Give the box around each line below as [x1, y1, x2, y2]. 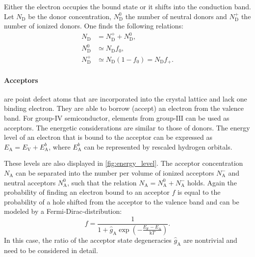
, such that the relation [67, 177, 137, 187]
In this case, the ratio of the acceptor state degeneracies [4, 234, 172, 245]
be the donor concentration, [28, 11, 111, 21]
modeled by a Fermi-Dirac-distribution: [4, 206, 122, 216]
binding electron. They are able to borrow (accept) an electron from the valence [4, 103, 244, 113]
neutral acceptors [4, 177, 56, 187]
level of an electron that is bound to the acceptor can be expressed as [4, 132, 213, 142]
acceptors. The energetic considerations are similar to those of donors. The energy [4, 122, 250, 132]
